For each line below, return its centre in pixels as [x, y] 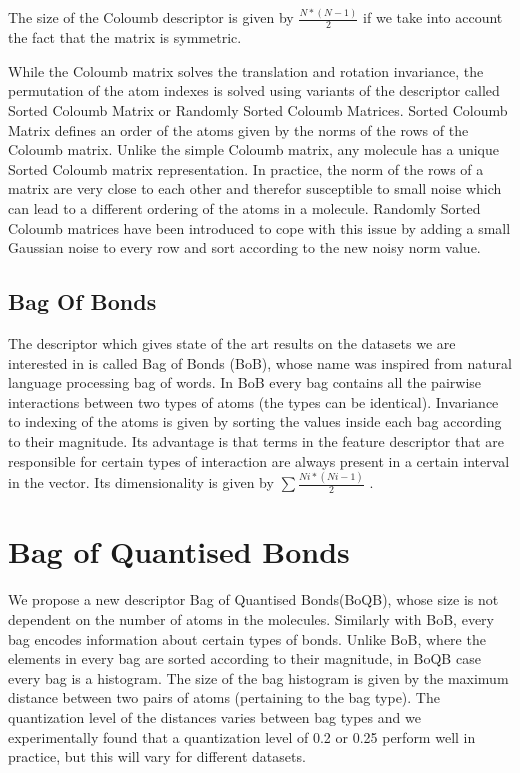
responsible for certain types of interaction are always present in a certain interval [259, 460]
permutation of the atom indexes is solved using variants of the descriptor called [254, 90]
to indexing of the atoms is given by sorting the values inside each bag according [255, 421]
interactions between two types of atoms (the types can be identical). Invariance [253, 401]
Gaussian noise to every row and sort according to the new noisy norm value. [244, 247]
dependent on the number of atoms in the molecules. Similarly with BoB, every [251, 618]
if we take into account [433, 17]
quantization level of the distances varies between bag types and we [214, 716]
